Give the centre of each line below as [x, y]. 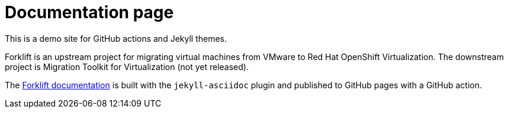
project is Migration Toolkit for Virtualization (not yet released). [127, 67]
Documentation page [89, 12]
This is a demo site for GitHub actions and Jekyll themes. [116, 38]
